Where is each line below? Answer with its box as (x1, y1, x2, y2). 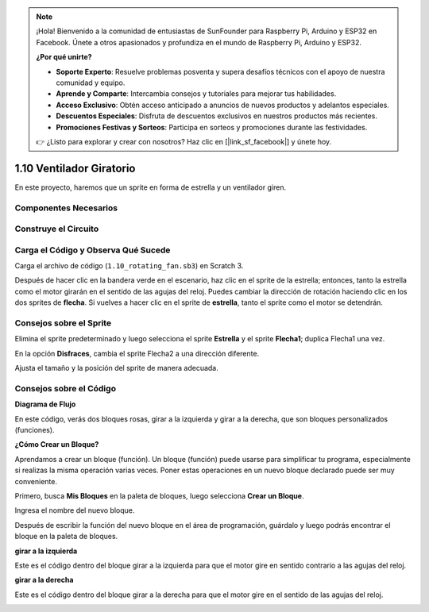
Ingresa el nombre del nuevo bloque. (14, 506, 135, 515)
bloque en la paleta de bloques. (14, 532, 118, 541)
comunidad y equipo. (56, 78, 126, 87)
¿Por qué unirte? (36, 52, 92, 62)
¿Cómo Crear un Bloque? (14, 440, 99, 449)
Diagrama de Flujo (14, 399, 76, 409)
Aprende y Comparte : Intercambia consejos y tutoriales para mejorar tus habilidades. (56, 89, 337, 98)
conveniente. (14, 476, 57, 486)
